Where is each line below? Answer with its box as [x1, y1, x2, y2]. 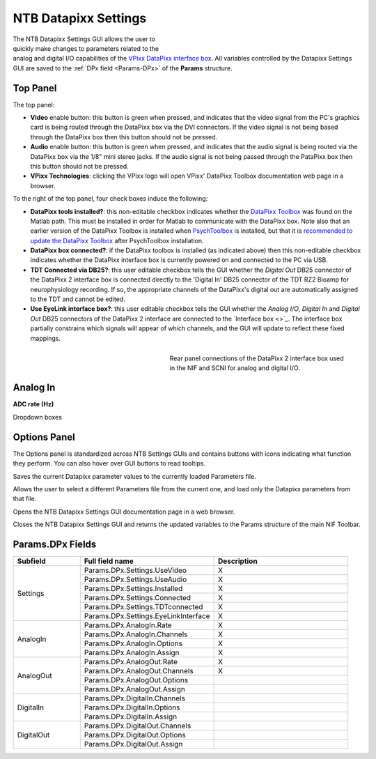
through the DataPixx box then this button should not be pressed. [30, 132, 218, 141]
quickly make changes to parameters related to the [13, 44, 159, 52]
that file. [13, 495, 37, 503]
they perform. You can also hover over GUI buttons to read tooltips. [13, 459, 206, 468]
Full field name [84, 556, 134, 566]
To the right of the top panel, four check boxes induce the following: [13, 194, 208, 203]
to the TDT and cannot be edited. [30, 295, 125, 303]
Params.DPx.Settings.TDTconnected [84, 602, 203, 612]
